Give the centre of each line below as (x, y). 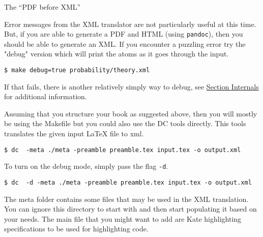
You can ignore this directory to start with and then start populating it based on (130, 209)
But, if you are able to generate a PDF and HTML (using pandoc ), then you (124, 34)
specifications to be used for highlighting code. (76, 229)
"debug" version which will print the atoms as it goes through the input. (116, 54)
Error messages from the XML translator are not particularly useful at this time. (130, 24)
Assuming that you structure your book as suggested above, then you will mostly (131, 113)
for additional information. (46, 96)
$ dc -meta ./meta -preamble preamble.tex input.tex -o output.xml (123, 150)
